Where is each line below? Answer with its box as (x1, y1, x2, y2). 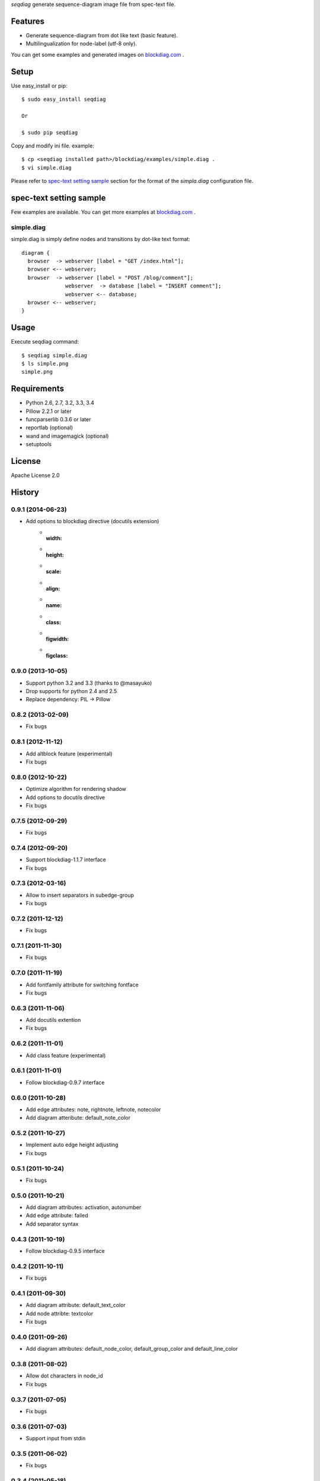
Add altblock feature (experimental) (25, 750, 113, 757)
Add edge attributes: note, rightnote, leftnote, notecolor (25, 1105, 161, 1113)
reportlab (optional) (25, 424, 73, 431)
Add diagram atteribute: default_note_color (25, 1114, 130, 1121)
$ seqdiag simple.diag (21, 352, 88, 358)
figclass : (46, 652, 68, 659)
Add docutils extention (25, 1017, 81, 1024)
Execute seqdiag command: (11, 338, 79, 345)
